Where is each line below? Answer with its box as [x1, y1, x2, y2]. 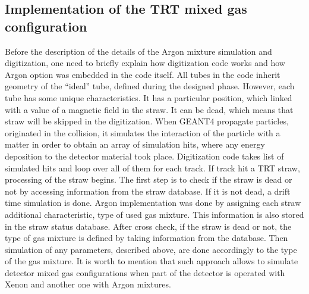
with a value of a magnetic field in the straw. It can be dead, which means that [5, 103, 294, 115]
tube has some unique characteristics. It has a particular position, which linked [5, 91, 292, 104]
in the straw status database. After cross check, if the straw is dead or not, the [5, 220, 292, 232]
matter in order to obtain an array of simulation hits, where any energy [5, 138, 265, 151]
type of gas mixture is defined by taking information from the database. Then [5, 232, 288, 244]
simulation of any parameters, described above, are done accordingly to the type [5, 243, 297, 255]
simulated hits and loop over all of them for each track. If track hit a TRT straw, [5, 161, 300, 174]
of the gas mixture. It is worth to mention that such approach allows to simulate [5, 255, 298, 267]
